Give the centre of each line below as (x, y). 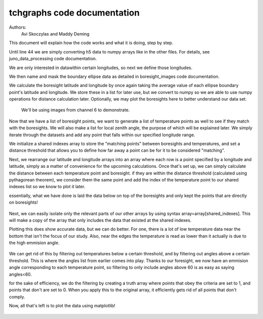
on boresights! (24, 202)
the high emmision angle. (34, 243)
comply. (17, 297)
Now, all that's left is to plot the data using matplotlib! (62, 306)
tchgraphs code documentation (74, 13)
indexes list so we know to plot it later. (47, 187)
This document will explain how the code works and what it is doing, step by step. (91, 43)
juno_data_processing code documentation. (53, 59)
